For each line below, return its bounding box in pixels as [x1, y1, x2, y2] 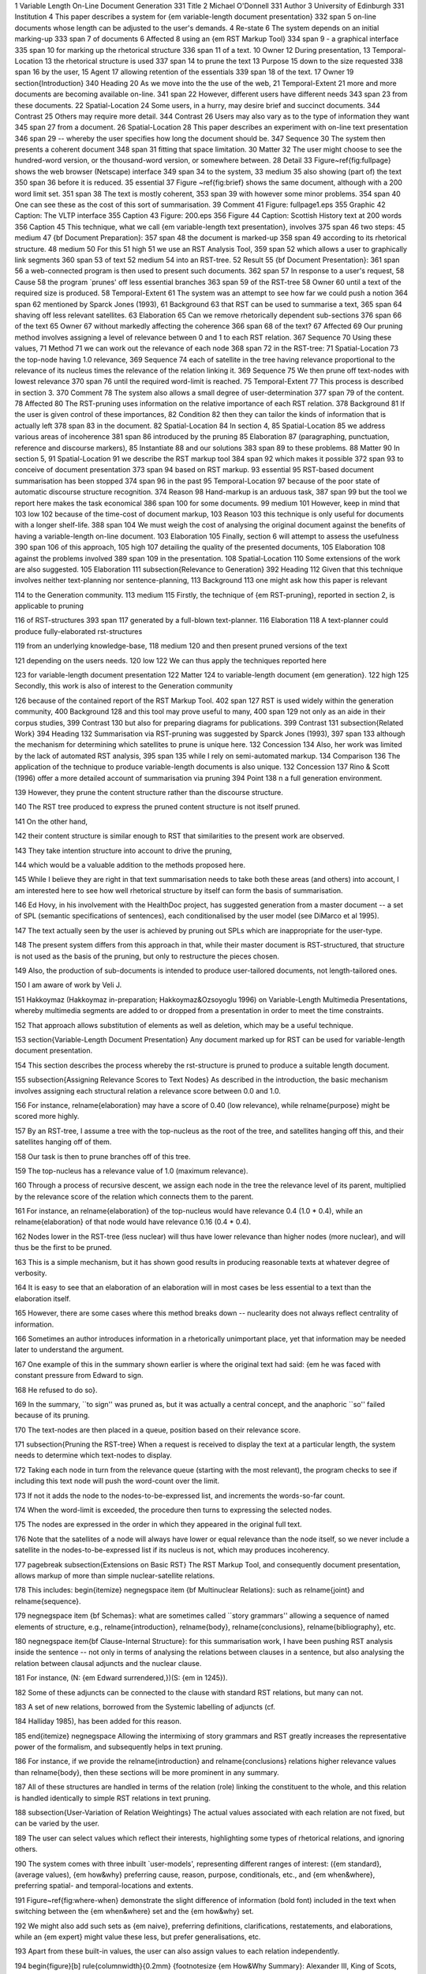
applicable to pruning [14, 601, 84, 611]
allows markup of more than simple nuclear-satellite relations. [14, 1571, 215, 1580]
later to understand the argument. [14, 1345, 125, 1354]
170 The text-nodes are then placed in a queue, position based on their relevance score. [14, 1425, 301, 1435]
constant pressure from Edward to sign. [14, 1371, 144, 1380]
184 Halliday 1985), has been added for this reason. [14, 1717, 181, 1726]
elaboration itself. [14, 1293, 71, 1303]
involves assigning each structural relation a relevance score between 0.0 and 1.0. [14, 1086, 282, 1095]
